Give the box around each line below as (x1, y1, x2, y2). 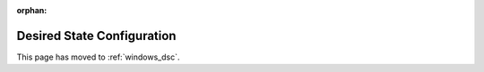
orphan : (16, 5, 48, 15)
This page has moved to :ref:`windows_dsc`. (16, 52, 180, 62)
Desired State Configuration (16, 28, 177, 44)
